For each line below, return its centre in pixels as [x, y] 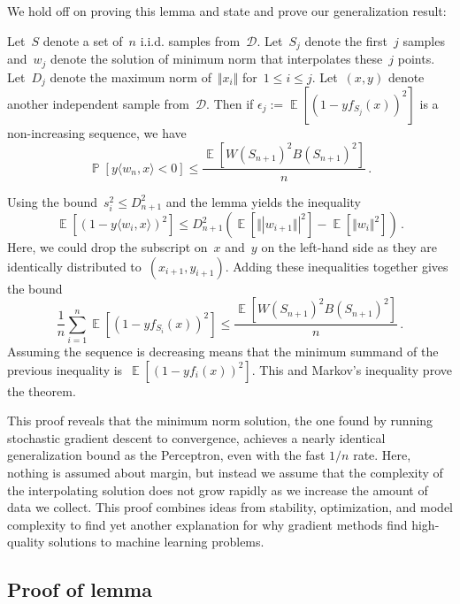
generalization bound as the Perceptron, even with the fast [166, 455]
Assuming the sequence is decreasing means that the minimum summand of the [223, 351]
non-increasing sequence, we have [97, 132]
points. [416, 59]
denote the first [346, 40]
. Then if [230, 103]
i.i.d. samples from [190, 40]
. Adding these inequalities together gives [337, 266]
